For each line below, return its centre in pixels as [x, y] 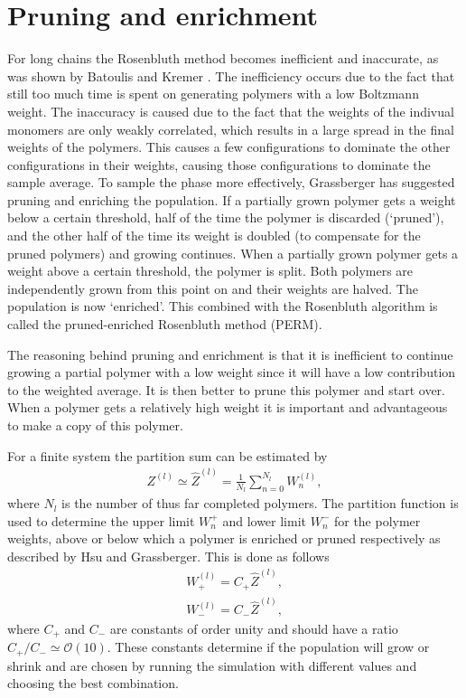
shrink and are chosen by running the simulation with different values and [212, 665]
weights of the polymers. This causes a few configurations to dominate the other [229, 147]
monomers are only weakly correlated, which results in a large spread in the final [231, 129]
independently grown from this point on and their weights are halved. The [213, 288]
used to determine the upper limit [101, 520]
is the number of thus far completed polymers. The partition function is [260, 503]
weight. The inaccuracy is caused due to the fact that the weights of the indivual [231, 111]
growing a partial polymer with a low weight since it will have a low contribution [232, 372]
